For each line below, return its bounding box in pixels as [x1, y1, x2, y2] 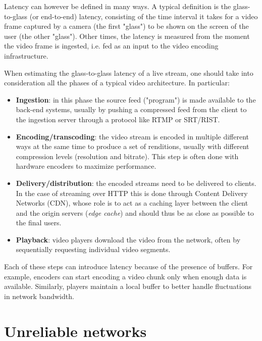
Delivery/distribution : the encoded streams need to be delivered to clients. [16, 177, 256, 188]
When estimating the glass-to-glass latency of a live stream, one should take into [4, 67, 253, 78]
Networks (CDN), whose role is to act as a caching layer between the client [16, 198, 248, 208]
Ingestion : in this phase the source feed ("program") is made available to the [16, 94, 256, 105]
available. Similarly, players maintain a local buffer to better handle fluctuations [4, 281, 251, 291]
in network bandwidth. [4, 290, 74, 301]
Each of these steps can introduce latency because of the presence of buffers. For [4, 261, 253, 272]
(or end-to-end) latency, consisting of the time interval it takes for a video [29, 11, 258, 21]
